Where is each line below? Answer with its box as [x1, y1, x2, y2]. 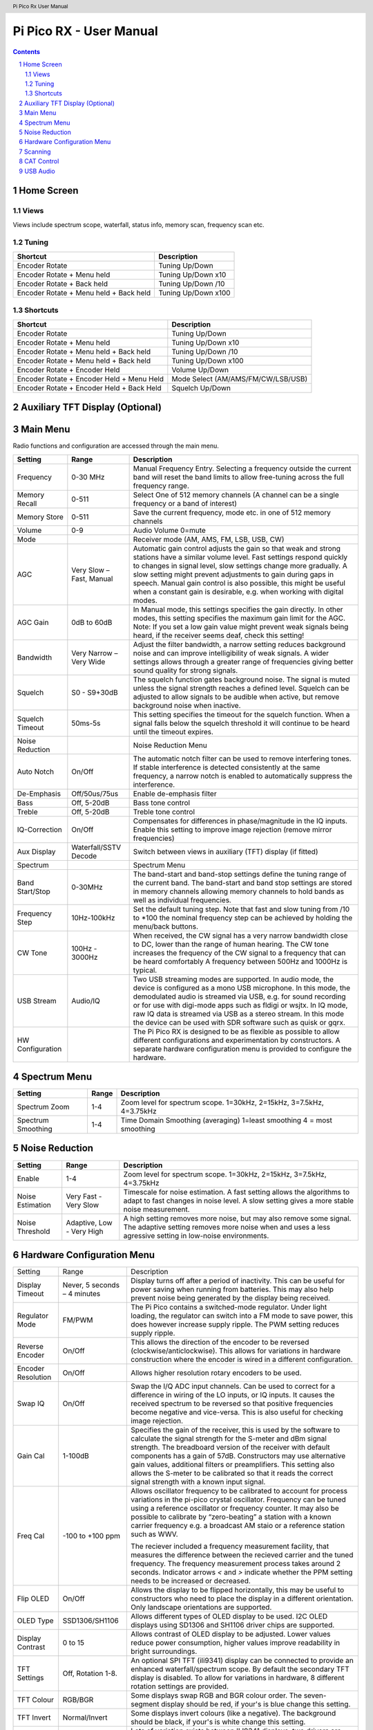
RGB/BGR [62, 1695, 94, 1705]
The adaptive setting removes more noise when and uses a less [123, 1222, 331, 1232]
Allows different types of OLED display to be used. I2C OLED [131, 1612, 328, 1621]
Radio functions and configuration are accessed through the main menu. [12, 441, 219, 450]
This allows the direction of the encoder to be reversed [131, 1338, 309, 1347]
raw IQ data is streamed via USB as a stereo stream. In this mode [133, 1009, 345, 1019]
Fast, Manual [71, 574, 113, 583]
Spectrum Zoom [17, 1102, 70, 1112]
